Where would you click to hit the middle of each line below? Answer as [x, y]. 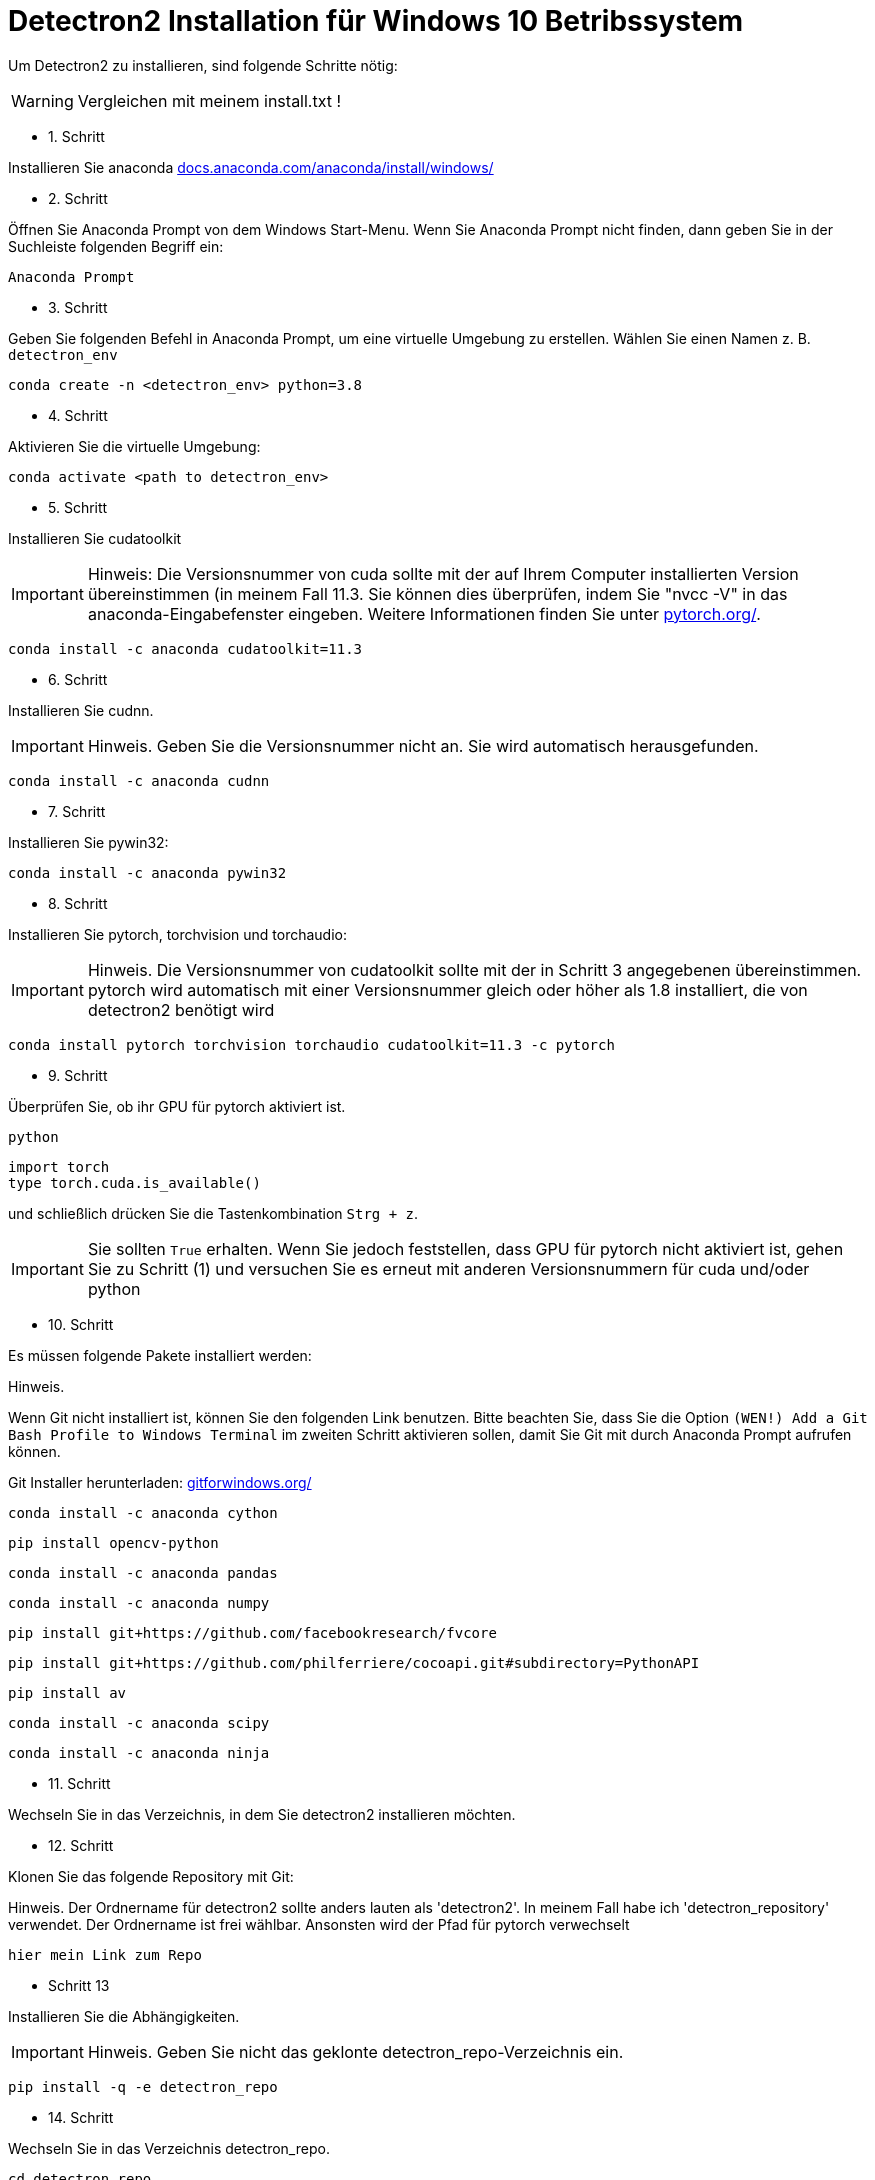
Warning [42, 100]
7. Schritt [77, 811]
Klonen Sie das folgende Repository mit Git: [151, 1876]
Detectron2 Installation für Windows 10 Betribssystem [376, 21]
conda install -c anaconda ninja [139, 1752]
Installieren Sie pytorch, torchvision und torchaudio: [177, 934]
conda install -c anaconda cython [143, 1512]
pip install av [67, 1692]
